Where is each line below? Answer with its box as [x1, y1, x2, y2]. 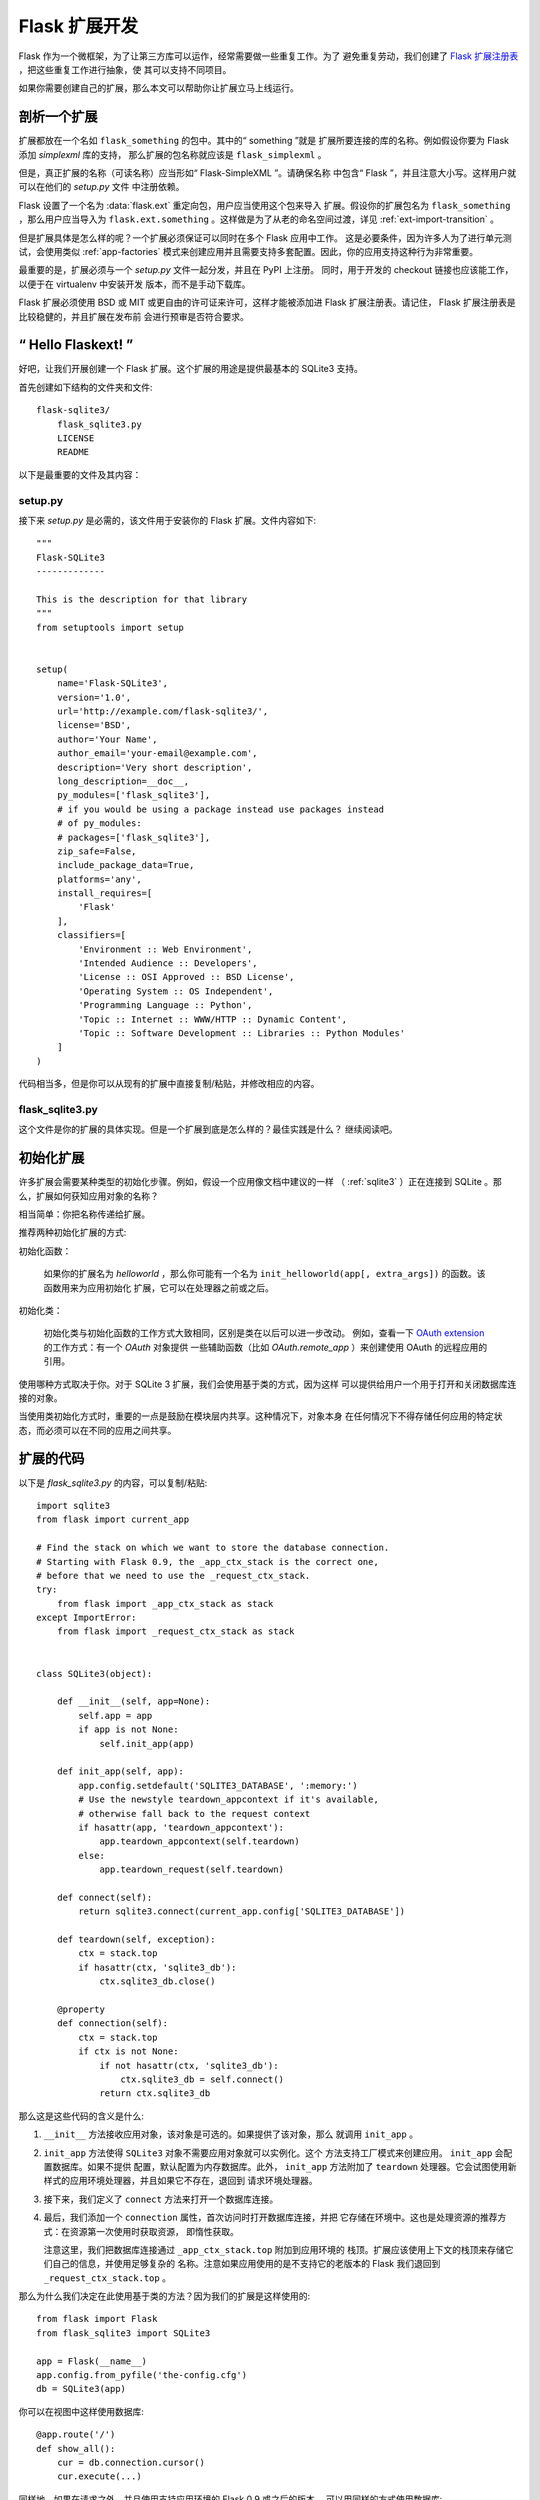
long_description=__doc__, [56, 775, 190, 787]
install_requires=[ [56, 888, 153, 899]
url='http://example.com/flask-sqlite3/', [56, 706, 269, 717]
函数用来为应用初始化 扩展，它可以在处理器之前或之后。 [43, 1281, 274, 1294]
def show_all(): [36, 2443, 116, 2454]
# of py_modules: [56, 818, 142, 829]
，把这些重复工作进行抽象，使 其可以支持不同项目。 [18, 63, 232, 75]
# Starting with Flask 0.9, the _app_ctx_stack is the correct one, [36, 1556, 379, 1567]
